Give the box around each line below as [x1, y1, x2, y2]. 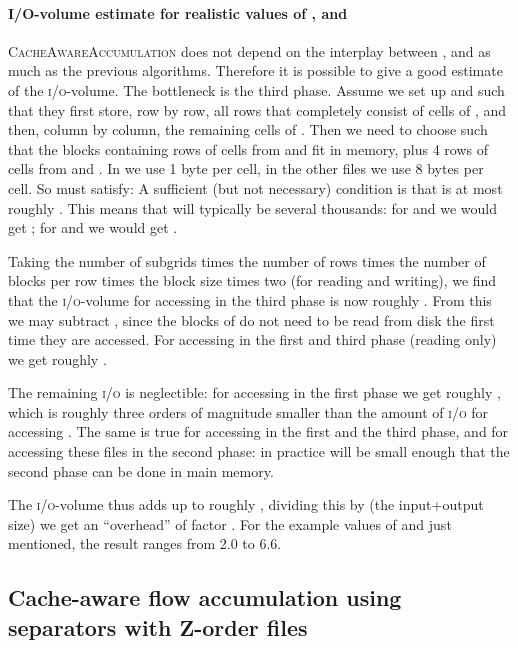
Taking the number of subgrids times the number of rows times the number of [8, 250, 486, 271]
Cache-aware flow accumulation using [8, 582, 402, 613]
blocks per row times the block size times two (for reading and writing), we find [8, 270, 497, 291]
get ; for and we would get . [8, 217, 178, 238]
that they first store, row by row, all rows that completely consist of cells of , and [8, 99, 507, 120]
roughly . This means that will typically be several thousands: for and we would [8, 197, 497, 218]
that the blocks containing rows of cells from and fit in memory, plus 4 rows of [8, 138, 489, 159]
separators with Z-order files [8, 611, 308, 642]
